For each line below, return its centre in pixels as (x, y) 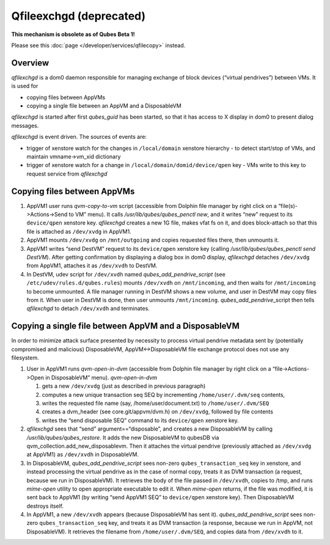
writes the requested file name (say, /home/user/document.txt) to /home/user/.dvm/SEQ (156, 403)
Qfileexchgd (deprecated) (79, 16)
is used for (25, 86)
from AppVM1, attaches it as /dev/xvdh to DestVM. (92, 265)
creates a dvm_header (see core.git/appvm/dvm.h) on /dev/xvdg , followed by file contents (157, 412)
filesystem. (25, 358)
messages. (25, 125)
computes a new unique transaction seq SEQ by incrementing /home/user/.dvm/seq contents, (163, 395)
